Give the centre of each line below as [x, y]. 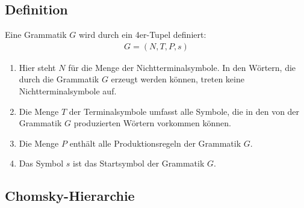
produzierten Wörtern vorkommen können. [152, 123]
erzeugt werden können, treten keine [178, 79]
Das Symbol [41, 163]
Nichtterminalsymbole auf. [68, 91]
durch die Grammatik [59, 79]
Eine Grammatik [36, 35]
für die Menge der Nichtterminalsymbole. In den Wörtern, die [182, 67]
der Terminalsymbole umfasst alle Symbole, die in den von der [184, 111]
